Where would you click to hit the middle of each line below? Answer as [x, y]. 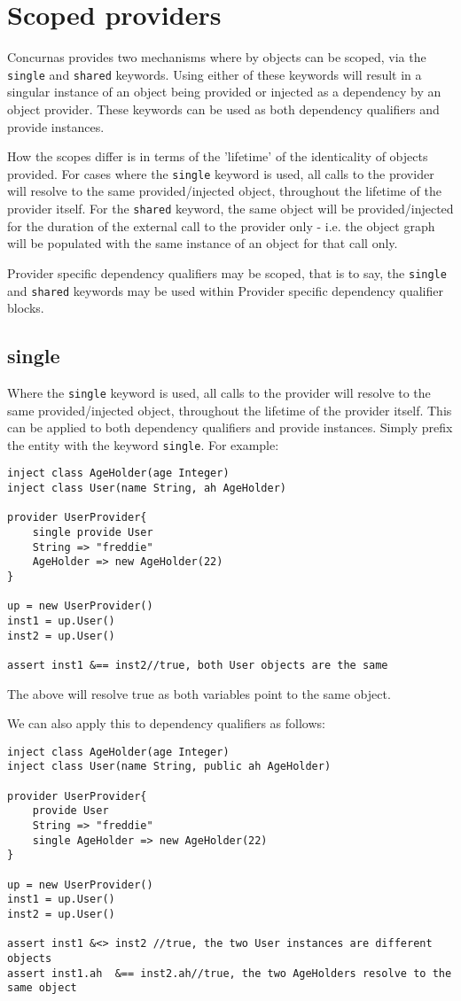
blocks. [26, 308]
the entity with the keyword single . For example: [143, 444]
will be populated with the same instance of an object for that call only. [203, 243]
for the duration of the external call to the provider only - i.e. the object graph [221, 225]
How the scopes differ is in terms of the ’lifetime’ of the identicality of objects [218, 156]
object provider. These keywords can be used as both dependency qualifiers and [223, 109]
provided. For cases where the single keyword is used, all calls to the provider [221, 173]
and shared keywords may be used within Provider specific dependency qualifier [225, 290]
